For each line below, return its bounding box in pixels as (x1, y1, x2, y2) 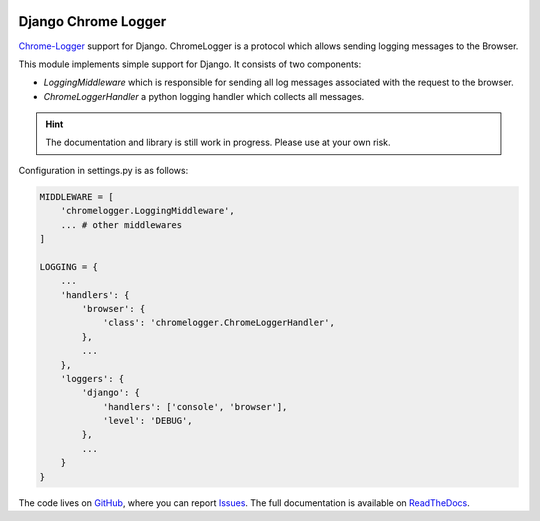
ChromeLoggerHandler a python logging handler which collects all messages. (43, 90, 365, 102)
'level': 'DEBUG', (102, 415, 194, 427)
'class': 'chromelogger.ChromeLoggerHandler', (102, 317, 335, 329)
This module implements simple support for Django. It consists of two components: (18, 58, 362, 70)
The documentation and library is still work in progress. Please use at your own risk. (45, 136, 391, 149)
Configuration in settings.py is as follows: (18, 164, 189, 176)
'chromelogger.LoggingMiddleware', (60, 205, 235, 217)
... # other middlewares (60, 219, 183, 230)
